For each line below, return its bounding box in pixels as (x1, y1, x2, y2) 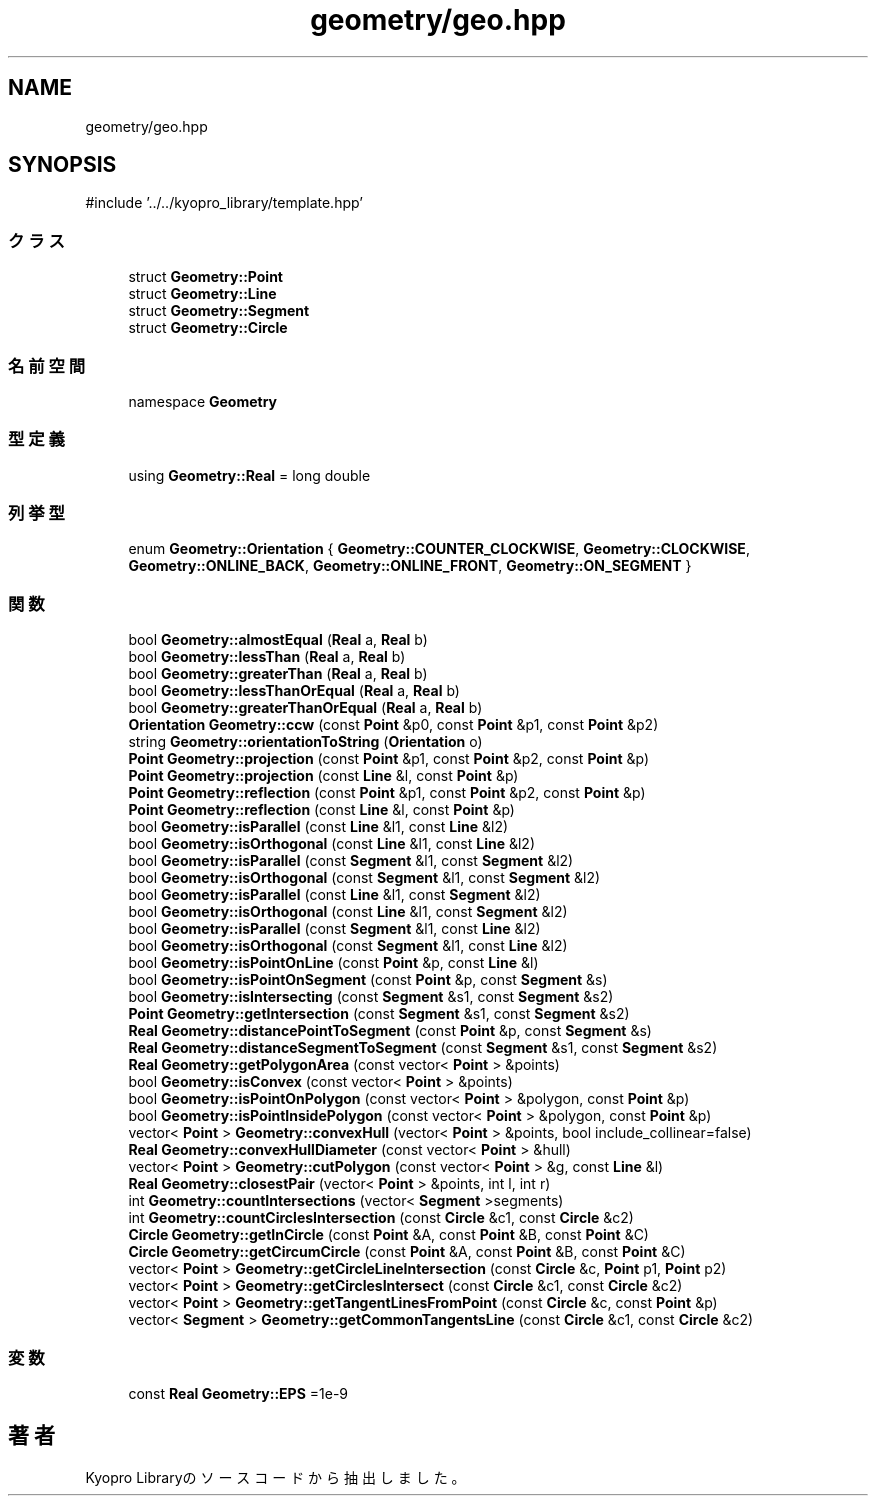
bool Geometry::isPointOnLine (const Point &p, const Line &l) (128, 954, 539, 972)
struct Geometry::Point (128, 268, 283, 286)
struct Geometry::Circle (128, 319, 288, 337)
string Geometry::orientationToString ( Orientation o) (128, 733, 483, 751)
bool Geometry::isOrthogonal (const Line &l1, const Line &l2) (128, 835, 535, 853)
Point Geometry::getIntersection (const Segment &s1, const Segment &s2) (128, 1005, 630, 1023)
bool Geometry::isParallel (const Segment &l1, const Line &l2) (128, 920, 541, 938)
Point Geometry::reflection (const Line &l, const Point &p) (128, 801, 515, 819)
